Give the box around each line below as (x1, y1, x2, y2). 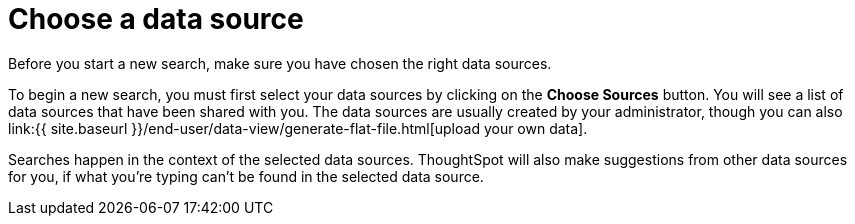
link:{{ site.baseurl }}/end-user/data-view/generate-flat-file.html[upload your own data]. (8, 119, 588, 137)
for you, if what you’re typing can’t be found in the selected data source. (8, 167, 484, 185)
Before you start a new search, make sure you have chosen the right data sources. (8, 54, 552, 72)
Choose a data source (8, 2, 304, 36)
